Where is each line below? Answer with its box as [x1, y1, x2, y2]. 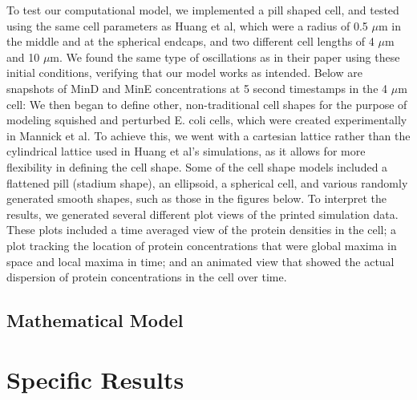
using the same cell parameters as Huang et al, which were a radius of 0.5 [6, 17, 368, 34]
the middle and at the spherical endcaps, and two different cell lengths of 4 [6, 33, 374, 50]
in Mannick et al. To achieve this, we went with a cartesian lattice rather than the [6, 127, 411, 143]
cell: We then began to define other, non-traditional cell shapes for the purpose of [6, 95, 407, 112]
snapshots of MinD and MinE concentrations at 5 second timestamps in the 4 [6, 79, 388, 96]
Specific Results [6, 362, 184, 395]
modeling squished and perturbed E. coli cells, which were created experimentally [6, 111, 407, 128]
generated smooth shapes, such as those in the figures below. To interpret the [6, 190, 387, 207]
